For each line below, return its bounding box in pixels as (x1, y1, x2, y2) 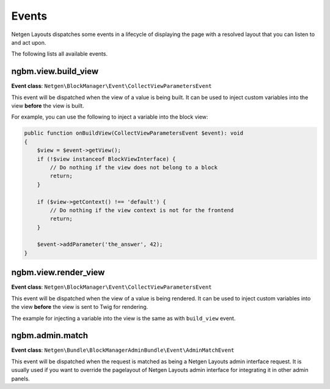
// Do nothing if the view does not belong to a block (50, 164, 218, 171)
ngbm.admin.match (11, 330, 89, 341)
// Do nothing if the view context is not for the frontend (50, 207, 234, 213)
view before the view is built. (11, 102, 84, 109)
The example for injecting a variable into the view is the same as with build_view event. (11, 314, 236, 322)
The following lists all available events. (11, 50, 108, 57)
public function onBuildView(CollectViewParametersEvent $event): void (24, 130, 244, 137)
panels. (11, 375, 30, 382)
